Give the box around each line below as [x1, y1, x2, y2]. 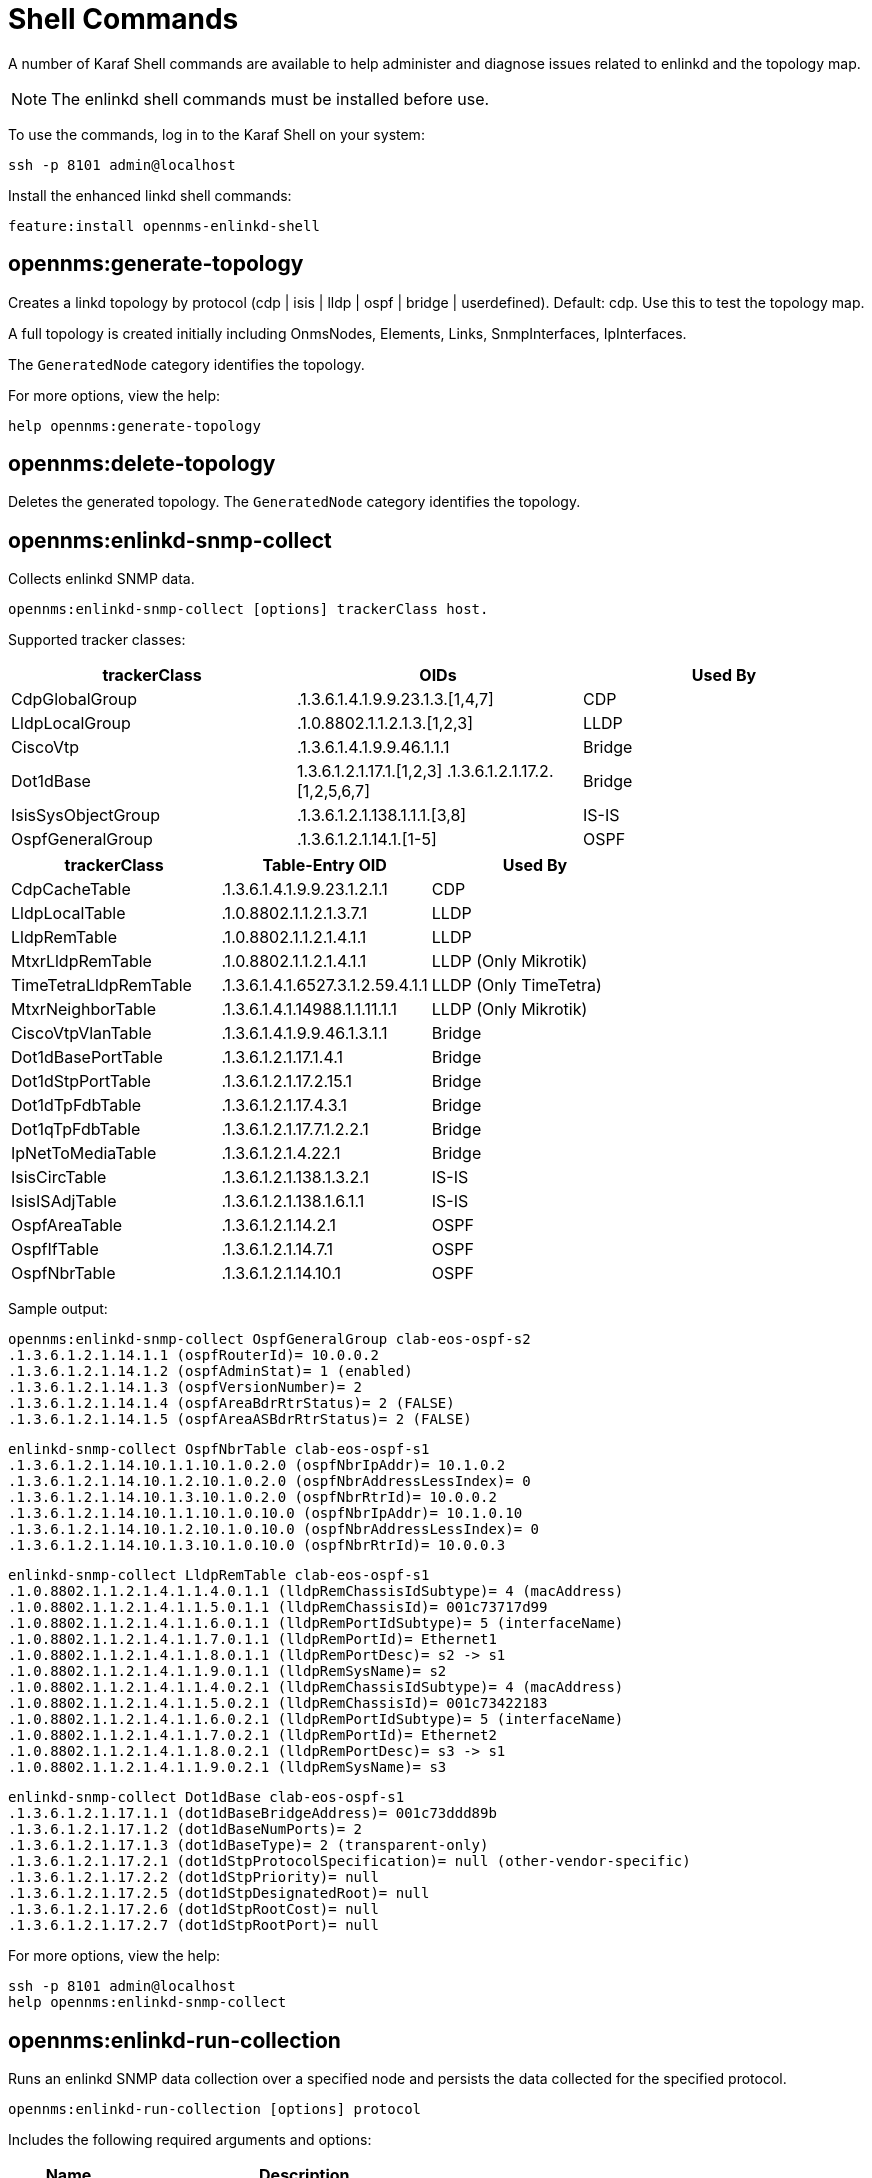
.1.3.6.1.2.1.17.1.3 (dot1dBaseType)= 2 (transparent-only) [8, 1837, 489, 1854]
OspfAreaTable [11, 1215, 123, 1236]
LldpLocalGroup [11, 713, 131, 734]
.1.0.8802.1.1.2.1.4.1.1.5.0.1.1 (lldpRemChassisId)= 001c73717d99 [8, 1599, 548, 1616]
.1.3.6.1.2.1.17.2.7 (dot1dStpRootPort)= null [8, 1917, 379, 1934]
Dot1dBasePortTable [11, 1047, 163, 1068]
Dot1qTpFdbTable [11, 1119, 141, 1140]
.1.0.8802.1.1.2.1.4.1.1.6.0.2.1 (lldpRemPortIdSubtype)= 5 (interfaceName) [8, 1711, 624, 1728]
